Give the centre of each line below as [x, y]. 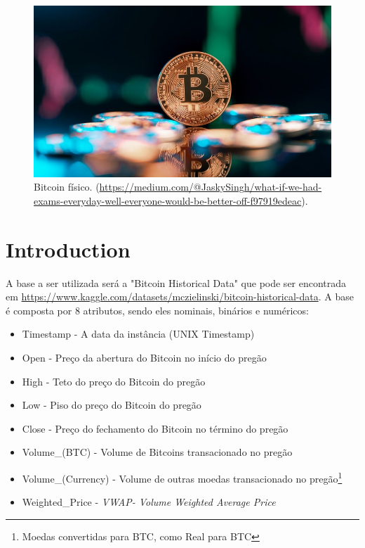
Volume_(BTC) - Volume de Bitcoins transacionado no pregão [157, 452]
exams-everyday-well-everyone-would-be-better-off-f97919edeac [168, 200]
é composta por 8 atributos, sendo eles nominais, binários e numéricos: [157, 310]
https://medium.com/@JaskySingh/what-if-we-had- [211, 187]
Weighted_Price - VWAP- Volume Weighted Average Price [149, 502]
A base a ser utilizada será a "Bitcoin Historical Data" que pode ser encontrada [176, 282]
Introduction [68, 249]
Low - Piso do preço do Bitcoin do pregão [112, 405]
